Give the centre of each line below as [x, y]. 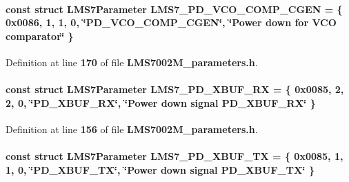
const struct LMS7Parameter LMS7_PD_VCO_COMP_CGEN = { [174, 9]
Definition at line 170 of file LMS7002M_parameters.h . [132, 62]
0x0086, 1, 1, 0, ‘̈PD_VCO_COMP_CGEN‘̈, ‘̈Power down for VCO [171, 22]
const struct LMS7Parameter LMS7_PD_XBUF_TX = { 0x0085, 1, [174, 156]
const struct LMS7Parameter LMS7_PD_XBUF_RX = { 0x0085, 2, [175, 89]
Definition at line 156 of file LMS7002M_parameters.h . [132, 129]
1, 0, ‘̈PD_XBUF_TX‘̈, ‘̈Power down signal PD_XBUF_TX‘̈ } [160, 169]
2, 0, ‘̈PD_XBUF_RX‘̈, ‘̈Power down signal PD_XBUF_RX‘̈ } [161, 102]
